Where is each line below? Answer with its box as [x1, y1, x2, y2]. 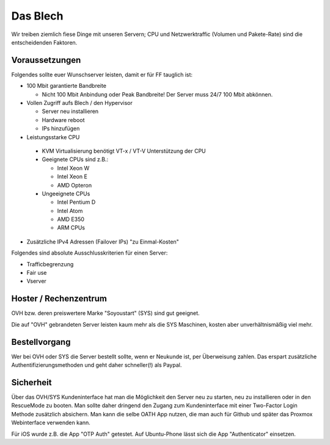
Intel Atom [57, 207, 83, 214]
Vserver [26, 278, 47, 285]
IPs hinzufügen [42, 125, 80, 132]
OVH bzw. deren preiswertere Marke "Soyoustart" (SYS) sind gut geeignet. [11, 309, 200, 317]
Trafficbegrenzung [26, 260, 74, 268]
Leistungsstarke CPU [26, 133, 80, 140]
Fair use [26, 269, 47, 277]
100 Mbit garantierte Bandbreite [26, 82, 107, 90]
